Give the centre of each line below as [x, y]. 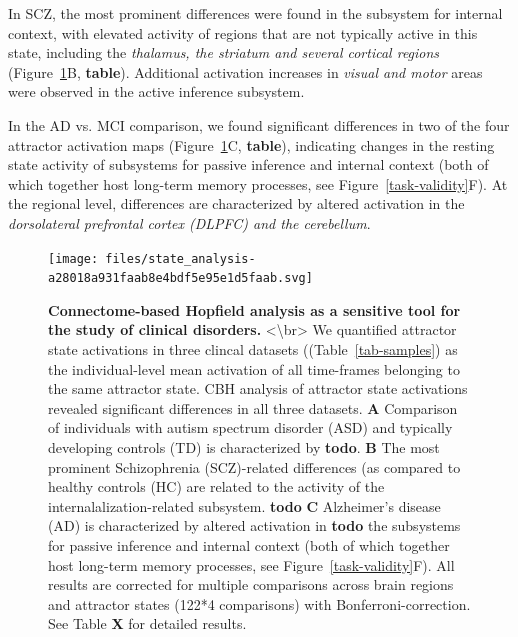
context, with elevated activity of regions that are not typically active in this [243, 32]
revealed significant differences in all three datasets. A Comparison [253, 407]
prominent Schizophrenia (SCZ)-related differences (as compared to [254, 466]
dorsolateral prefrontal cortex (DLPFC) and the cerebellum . [189, 222]
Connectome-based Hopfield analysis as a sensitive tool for [254, 309]
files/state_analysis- [180, 258]
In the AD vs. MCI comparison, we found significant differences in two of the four [259, 124]
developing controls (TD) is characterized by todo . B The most [244, 447]
